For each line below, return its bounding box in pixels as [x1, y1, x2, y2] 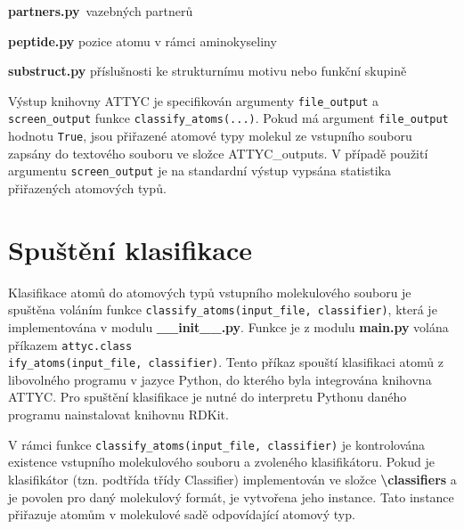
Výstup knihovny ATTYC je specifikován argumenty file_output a [8, 91, 379, 110]
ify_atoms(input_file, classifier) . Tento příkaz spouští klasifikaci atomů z [8, 353, 444, 371]
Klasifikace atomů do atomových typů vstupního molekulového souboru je [8, 282, 411, 301]
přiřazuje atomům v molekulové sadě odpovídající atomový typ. [8, 505, 355, 524]
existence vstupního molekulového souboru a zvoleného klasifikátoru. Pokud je [8, 452, 435, 471]
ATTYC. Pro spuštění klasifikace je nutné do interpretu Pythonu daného [8, 387, 407, 406]
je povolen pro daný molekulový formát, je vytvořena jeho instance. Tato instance [8, 487, 454, 506]
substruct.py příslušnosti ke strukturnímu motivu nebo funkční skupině [8, 61, 407, 80]
